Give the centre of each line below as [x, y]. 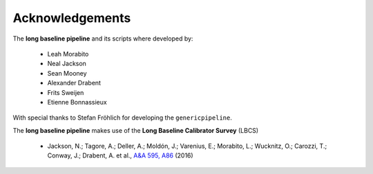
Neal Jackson [67, 64]
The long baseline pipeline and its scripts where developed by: [103, 39]
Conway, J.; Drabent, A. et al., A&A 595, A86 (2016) [120, 155]
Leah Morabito [68, 54]
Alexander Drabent [74, 83]
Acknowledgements [72, 18]
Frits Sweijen [66, 92]
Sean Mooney [67, 73]
